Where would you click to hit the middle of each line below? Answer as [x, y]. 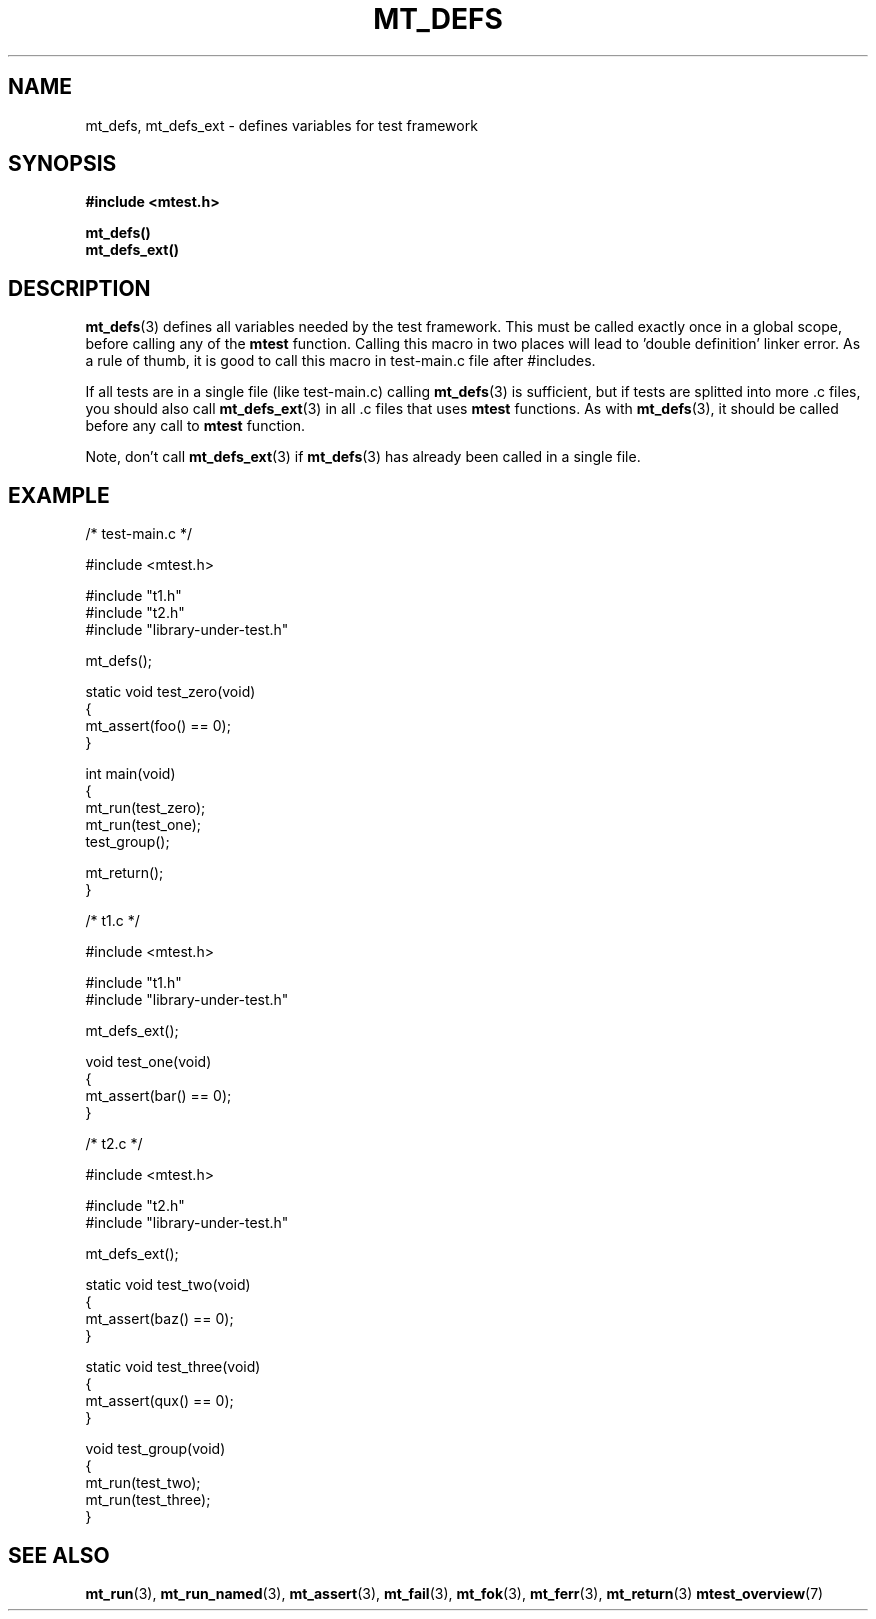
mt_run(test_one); [143, 825]
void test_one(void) [148, 1062]
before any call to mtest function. [195, 426]
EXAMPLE [59, 495]
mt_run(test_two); [143, 1483]
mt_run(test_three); [148, 1500]
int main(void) [130, 774]
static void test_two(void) [168, 1285]
